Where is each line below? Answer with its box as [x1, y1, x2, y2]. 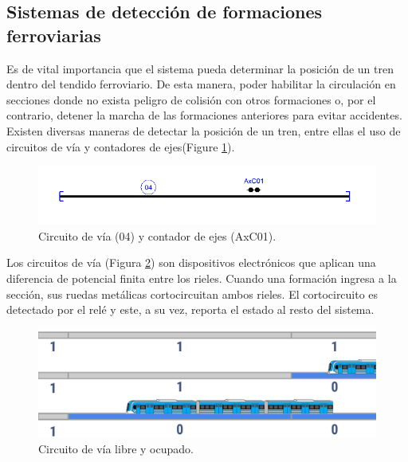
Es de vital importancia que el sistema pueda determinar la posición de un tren [6, 60, 394, 76]
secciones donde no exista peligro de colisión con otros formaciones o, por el [6, 91, 376, 108]
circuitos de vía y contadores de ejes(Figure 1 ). [6, 138, 235, 155]
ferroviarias [6, 22, 101, 47]
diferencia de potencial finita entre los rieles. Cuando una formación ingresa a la [6, 269, 397, 286]
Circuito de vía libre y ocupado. [38, 440, 194, 456]
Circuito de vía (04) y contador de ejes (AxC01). [38, 227, 277, 244]
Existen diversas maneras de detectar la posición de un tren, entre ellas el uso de [6, 122, 401, 139]
